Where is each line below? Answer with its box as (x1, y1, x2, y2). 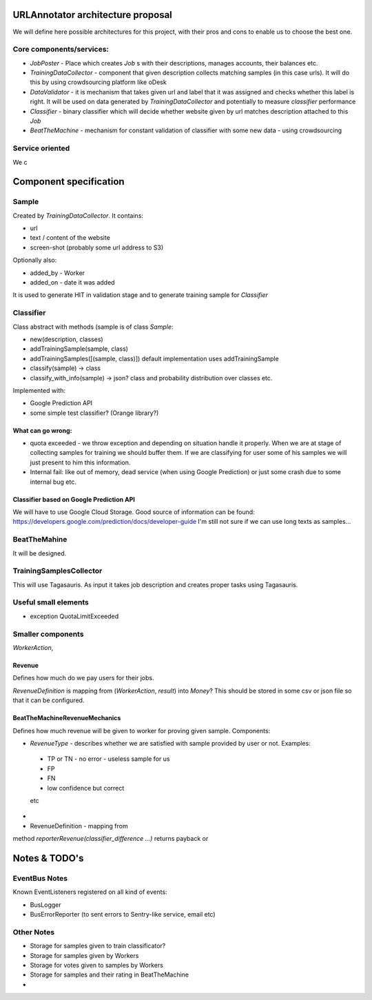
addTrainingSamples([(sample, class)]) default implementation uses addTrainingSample (30, 354, 279, 363)
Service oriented (12, 143, 70, 153)
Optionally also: (12, 256, 57, 265)
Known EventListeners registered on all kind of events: (12, 888, 168, 896)
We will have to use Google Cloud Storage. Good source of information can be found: (12, 508, 255, 516)
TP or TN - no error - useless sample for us (47, 755, 170, 763)
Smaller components (12, 629, 84, 639)
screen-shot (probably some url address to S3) (30, 243, 164, 252)
